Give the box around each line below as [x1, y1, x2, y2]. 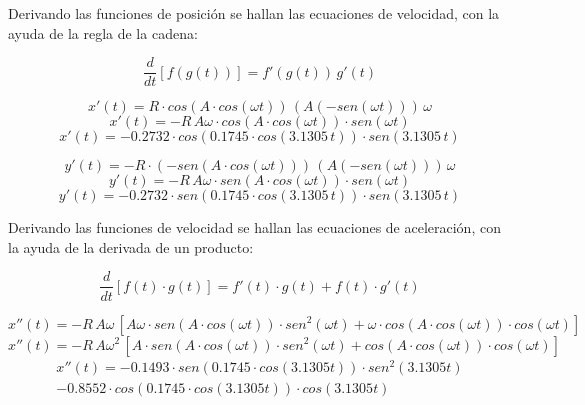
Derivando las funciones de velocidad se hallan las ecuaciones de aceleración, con [8, 217, 501, 238]
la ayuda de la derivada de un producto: [8, 236, 254, 257]
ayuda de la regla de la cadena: [8, 22, 198, 43]
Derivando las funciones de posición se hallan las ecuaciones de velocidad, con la [8, 3, 500, 23]
